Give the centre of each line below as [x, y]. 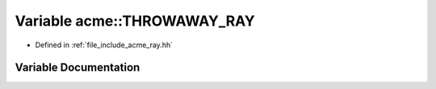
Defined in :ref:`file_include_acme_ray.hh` [104, 45]
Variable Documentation [78, 68]
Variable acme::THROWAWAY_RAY [135, 21]
